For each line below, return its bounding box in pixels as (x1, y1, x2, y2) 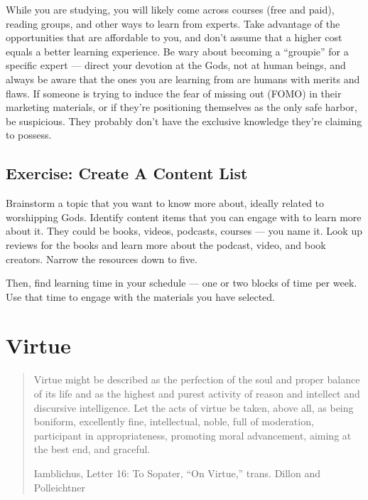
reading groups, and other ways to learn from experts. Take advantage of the (6, 16, 340, 31)
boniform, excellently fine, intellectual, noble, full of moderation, (33, 414, 314, 429)
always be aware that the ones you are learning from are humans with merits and (6, 71, 360, 86)
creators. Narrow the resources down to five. (6, 251, 197, 266)
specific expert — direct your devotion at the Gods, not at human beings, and (6, 58, 346, 73)
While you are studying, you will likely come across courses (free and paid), (6, 2, 335, 16)
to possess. (6, 127, 52, 142)
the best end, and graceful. (33, 442, 151, 457)
